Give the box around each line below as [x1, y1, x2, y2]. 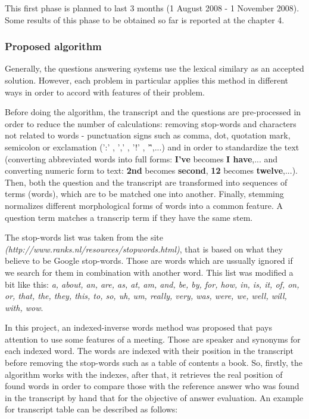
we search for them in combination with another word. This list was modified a [5, 266, 294, 278]
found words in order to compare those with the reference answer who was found [5, 380, 299, 392]
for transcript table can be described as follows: [5, 403, 178, 415]
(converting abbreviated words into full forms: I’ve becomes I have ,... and [5, 152, 278, 165]
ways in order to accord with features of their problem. [5, 85, 205, 98]
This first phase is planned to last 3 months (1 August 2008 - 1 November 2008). [5, 2, 299, 14]
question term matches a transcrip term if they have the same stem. [5, 211, 253, 223]
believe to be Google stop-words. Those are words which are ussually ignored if [5, 254, 293, 267]
